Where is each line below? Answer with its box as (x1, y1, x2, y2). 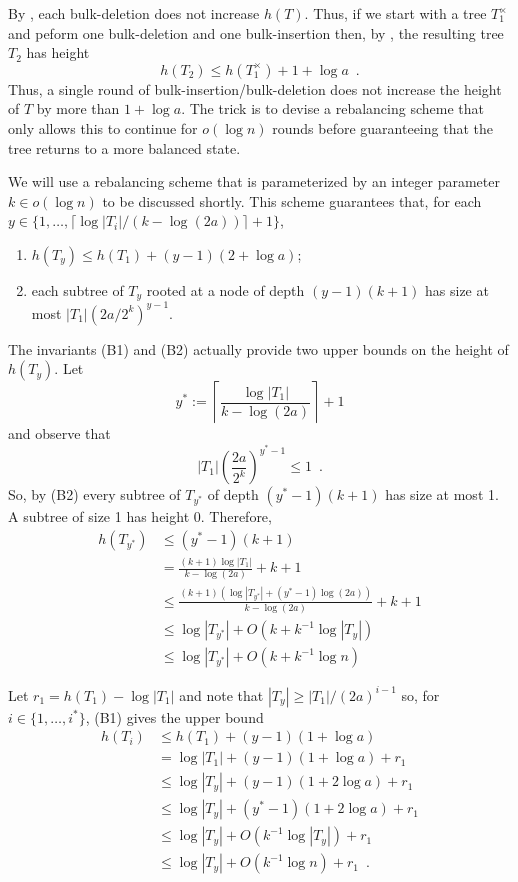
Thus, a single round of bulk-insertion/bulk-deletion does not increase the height (8, 78, 502, 99)
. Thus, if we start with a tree (304, 3, 487, 23)
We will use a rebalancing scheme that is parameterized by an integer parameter (8, 171, 500, 192)
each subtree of (31, 279, 124, 300)
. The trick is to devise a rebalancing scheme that (181, 98, 484, 119)
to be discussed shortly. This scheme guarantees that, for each (102, 190, 482, 211)
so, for (401, 684, 440, 705)
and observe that (8, 423, 111, 444)
